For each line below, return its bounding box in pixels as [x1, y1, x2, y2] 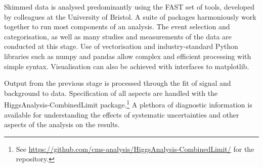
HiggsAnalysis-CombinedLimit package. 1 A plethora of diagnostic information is [4, 98, 252, 109]
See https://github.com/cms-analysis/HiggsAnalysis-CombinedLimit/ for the [16, 143, 254, 154]
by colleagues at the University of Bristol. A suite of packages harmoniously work [4, 11, 256, 22]
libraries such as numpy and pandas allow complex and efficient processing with [4, 50, 251, 61]
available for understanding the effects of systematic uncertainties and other [4, 109, 239, 120]
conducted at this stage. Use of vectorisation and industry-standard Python [4, 41, 238, 51]
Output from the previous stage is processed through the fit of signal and [4, 78, 231, 88]
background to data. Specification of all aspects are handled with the [4, 87, 218, 98]
